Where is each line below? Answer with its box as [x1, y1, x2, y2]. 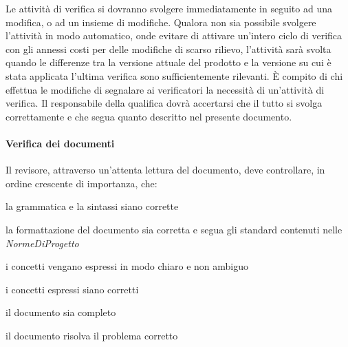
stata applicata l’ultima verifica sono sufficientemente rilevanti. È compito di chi [6, 68, 343, 83]
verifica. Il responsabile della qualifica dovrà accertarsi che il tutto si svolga [6, 96, 323, 110]
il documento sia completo [6, 305, 116, 319]
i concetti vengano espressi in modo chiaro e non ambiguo [6, 259, 249, 273]
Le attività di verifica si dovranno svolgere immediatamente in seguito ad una [6, 1, 332, 15]
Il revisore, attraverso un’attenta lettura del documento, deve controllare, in [6, 162, 325, 177]
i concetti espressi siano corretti [6, 282, 139, 296]
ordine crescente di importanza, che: [6, 176, 157, 190]
